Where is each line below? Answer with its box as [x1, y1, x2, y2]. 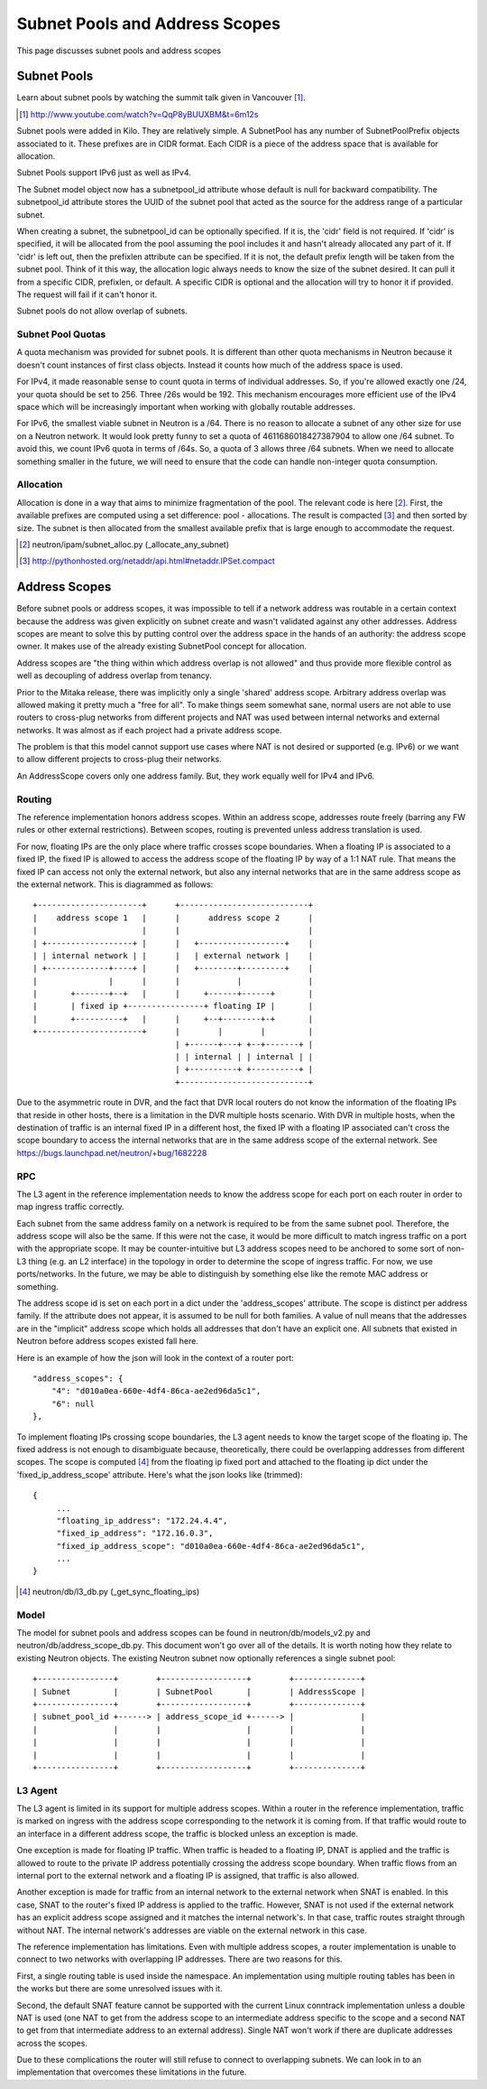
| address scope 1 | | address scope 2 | [32, 912, 314, 923]
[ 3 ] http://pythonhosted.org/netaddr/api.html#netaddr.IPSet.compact [19, 555, 275, 566]
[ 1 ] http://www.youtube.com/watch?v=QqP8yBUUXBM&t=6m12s [19, 108, 259, 119]
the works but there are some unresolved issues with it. [16, 1983, 223, 1994]
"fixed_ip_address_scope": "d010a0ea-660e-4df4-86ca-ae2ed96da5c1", [56, 1541, 366, 1551]
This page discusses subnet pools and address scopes [16, 45, 221, 56]
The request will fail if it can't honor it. [16, 289, 158, 300]
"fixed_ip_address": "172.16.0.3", [56, 1528, 214, 1539]
